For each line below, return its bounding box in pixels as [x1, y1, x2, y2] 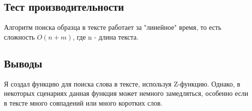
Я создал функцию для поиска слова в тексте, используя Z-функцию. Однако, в [4, 78, 240, 89]
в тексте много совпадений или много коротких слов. [4, 97, 163, 108]
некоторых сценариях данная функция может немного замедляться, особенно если [4, 88, 249, 98]
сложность [4, 31, 35, 42]
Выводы [4, 55, 42, 70]
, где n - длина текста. [72, 31, 139, 42]
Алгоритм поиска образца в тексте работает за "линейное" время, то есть [4, 22, 222, 32]
